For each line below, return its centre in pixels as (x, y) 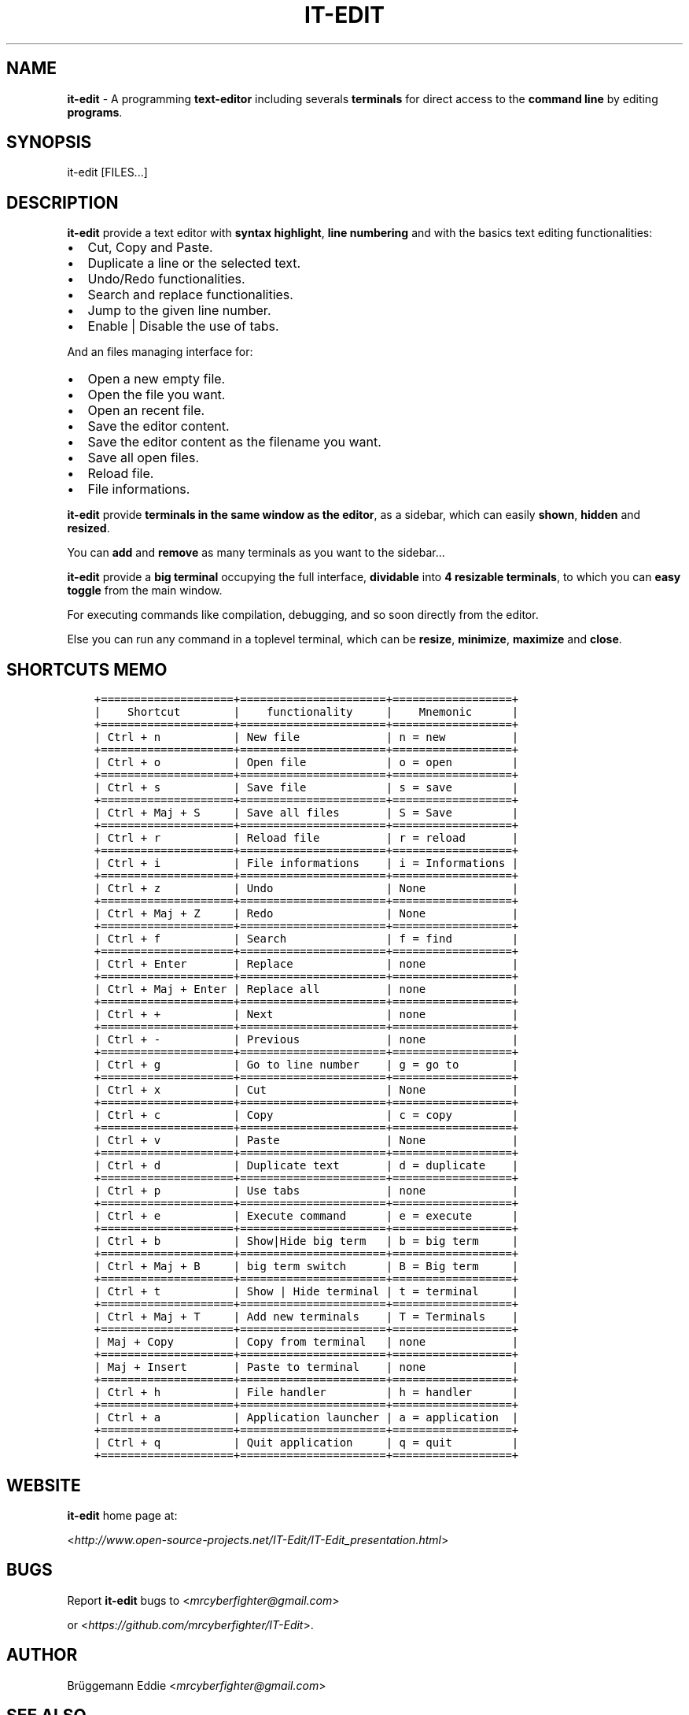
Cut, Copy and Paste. (150, 248)
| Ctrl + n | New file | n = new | (306, 737)
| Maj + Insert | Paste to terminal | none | (306, 1367)
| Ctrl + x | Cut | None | (306, 1090)
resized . (88, 528)
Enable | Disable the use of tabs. (183, 326)
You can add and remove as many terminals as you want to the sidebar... (256, 553)
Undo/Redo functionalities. (166, 279)
